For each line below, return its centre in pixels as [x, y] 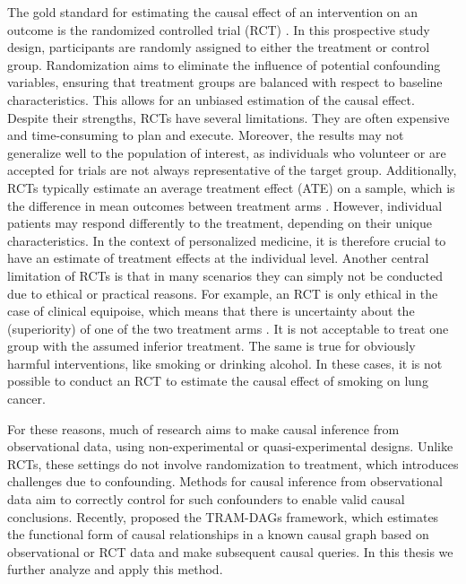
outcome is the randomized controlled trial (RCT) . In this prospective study [219, 29]
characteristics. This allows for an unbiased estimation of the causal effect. [211, 99]
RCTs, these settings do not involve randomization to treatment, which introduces [233, 463]
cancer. [26, 399]
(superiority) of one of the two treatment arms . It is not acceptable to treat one [228, 328]
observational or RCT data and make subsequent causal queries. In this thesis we [230, 551]
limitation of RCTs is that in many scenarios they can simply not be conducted [225, 275]
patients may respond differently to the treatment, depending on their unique [220, 223]
